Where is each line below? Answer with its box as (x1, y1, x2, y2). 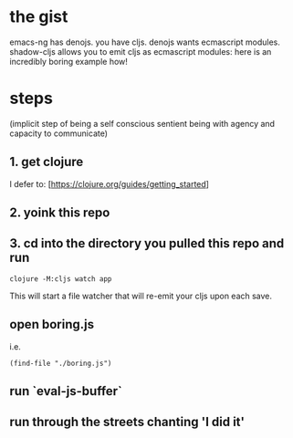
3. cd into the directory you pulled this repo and (9, 235, 285, 252)
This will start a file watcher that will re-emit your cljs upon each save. (9, 290, 272, 301)
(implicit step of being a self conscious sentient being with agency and (9, 118, 276, 129)
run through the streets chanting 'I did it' (9, 414, 245, 430)
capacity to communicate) (9, 128, 108, 139)
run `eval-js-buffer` (9, 383, 123, 399)
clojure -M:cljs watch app (9, 274, 112, 284)
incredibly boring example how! (9, 56, 128, 67)
